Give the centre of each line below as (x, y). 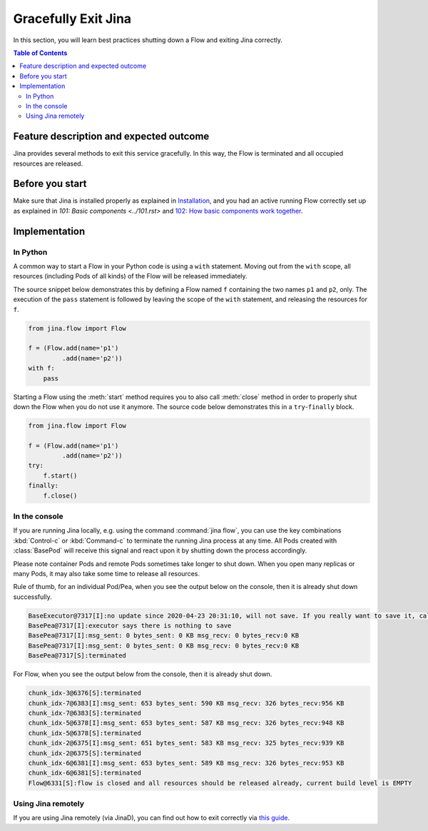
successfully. (33, 597)
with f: (41, 368)
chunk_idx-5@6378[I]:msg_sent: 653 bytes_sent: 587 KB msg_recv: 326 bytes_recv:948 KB (186, 723)
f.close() (60, 495)
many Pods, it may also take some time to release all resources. (106, 573)
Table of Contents (40, 53)
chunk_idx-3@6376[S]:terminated (85, 693)
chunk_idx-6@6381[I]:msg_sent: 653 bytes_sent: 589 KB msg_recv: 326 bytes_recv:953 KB (186, 763)
